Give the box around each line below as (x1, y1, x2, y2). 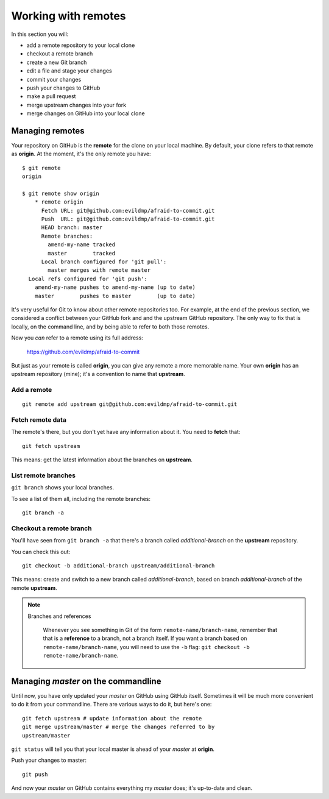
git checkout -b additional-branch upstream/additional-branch (22, 563, 215, 569)
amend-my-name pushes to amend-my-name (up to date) (34, 284, 196, 291)
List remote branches (11, 471, 76, 480)
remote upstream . (11, 584, 57, 591)
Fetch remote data (11, 416, 67, 424)
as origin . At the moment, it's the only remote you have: (11, 150, 152, 158)
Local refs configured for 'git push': (28, 275, 147, 282)
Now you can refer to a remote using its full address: (11, 334, 143, 341)
